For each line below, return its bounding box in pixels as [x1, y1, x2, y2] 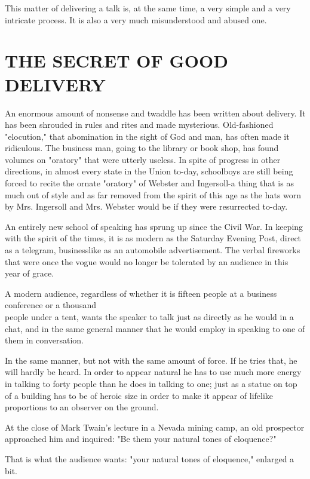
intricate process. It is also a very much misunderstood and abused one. [5, 13, 267, 26]
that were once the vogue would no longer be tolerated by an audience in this [5, 255, 288, 268]
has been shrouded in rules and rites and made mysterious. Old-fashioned [5, 118, 274, 131]
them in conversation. [5, 334, 84, 346]
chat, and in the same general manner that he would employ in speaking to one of [5, 322, 305, 334]
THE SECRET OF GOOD [5, 48, 228, 73]
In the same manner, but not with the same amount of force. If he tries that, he [5, 354, 297, 366]
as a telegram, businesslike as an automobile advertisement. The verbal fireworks [5, 244, 300, 256]
